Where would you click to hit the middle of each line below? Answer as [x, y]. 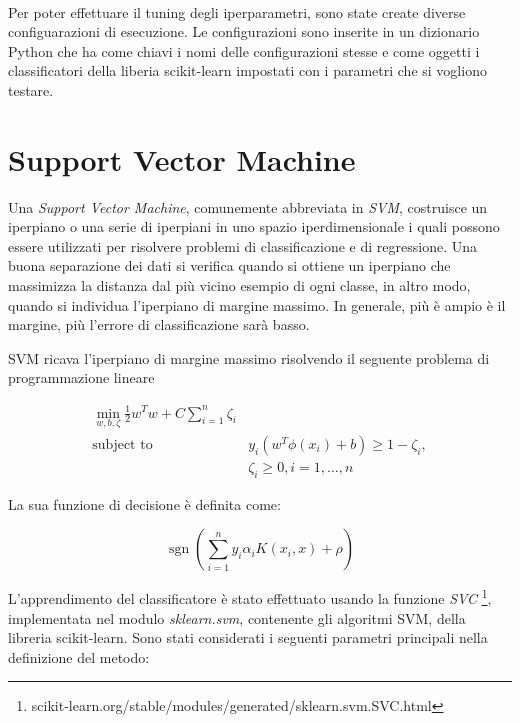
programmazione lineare [81, 377]
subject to [122, 444]
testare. [31, 89]
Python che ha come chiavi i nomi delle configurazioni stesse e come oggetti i [244, 50]
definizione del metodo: [79, 656]
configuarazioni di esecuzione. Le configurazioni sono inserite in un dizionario [244, 31]
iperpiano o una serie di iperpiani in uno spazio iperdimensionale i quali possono [254, 226]
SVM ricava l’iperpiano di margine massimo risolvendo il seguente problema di [249, 357]
